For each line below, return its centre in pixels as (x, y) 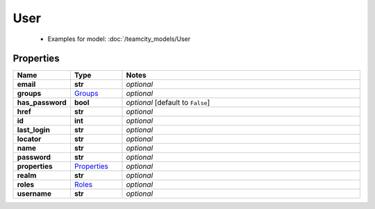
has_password (42, 103)
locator (29, 139)
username (34, 194)
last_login (33, 130)
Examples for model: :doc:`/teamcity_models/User (119, 39)
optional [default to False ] (168, 103)
